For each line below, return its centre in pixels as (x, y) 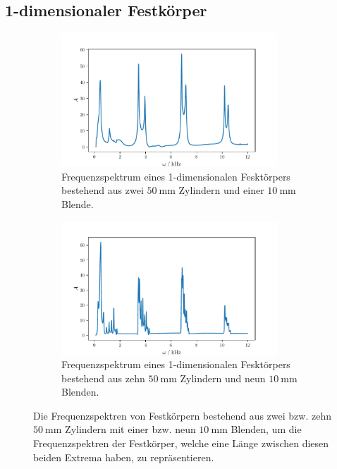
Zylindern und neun (223, 378)
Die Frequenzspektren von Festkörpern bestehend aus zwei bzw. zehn (182, 415)
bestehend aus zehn (103, 378)
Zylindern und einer (221, 190)
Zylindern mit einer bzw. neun (130, 429)
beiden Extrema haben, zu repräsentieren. (124, 457)
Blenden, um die (266, 429)
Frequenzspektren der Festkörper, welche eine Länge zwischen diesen (181, 443)
